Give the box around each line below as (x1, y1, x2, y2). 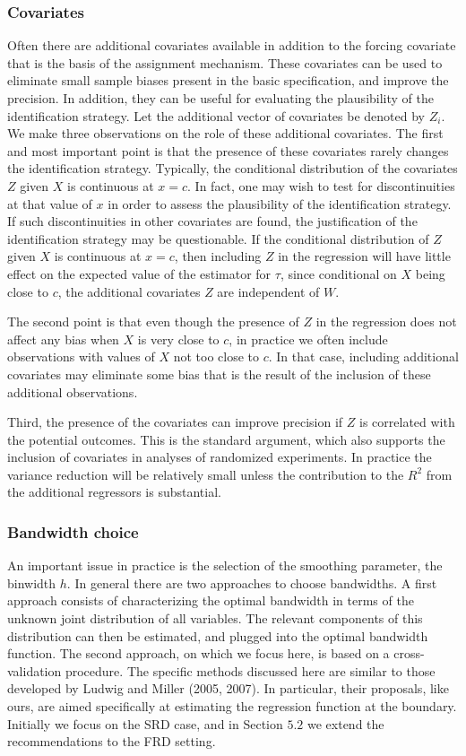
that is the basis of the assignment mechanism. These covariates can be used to (7, 53, 443, 72)
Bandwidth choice (7, 520, 139, 543)
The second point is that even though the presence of (7, 312, 299, 331)
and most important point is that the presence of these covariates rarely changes (7, 141, 449, 160)
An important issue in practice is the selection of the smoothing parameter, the (7, 556, 443, 575)
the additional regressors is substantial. (7, 482, 221, 501)
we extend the (307, 714, 384, 733)
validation (7, 661, 62, 680)
